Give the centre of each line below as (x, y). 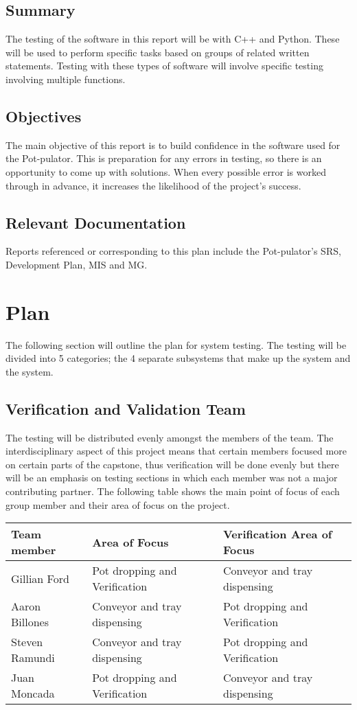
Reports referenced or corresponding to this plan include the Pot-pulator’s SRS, (173, 251)
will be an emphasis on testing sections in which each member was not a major (172, 478)
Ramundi (33, 658)
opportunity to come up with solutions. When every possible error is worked (166, 171)
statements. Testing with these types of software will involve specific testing (164, 66)
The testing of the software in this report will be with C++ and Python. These (173, 39)
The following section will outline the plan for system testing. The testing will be (176, 344)
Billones (30, 622)
